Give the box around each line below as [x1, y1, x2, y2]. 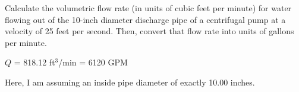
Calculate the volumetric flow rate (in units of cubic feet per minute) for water [5, 2, 292, 14]
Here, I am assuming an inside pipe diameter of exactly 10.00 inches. [5, 75, 255, 88]
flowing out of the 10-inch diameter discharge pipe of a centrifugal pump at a [5, 13, 286, 25]
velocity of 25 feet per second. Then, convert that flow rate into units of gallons [5, 25, 294, 37]
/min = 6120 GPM [58, 56, 128, 68]
